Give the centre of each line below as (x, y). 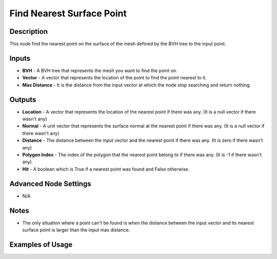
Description (29, 31)
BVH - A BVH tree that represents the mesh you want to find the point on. (100, 70)
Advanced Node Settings (51, 184)
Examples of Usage (41, 244)
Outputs (23, 100)
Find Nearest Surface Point (68, 13)
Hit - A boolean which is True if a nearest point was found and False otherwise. (106, 169)
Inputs (20, 58)
